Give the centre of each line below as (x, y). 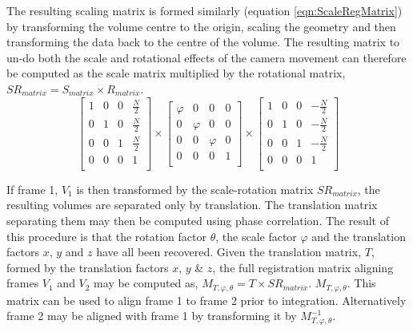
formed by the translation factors (88, 267)
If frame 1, (32, 189)
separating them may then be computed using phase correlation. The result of (198, 220)
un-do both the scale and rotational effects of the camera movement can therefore (206, 57)
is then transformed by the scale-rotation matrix (195, 189)
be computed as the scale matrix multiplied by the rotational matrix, (176, 73)
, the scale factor (256, 236)
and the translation (359, 236)
